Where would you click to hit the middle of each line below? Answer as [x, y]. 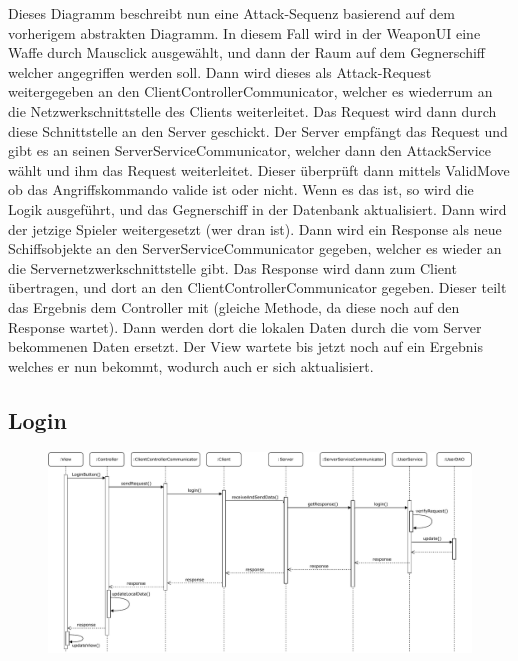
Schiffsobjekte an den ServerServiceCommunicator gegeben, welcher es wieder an [255, 248]
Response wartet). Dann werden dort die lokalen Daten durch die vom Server [245, 326]
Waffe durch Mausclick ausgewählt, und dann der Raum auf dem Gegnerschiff [247, 52]
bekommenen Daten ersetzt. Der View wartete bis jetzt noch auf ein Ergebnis [245, 346]
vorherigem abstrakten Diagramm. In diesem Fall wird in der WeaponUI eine [244, 32]
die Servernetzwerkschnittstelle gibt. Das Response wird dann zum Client [232, 267]
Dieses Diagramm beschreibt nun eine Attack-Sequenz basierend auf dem [231, 13]
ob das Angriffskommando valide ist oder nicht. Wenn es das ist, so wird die [241, 189]
